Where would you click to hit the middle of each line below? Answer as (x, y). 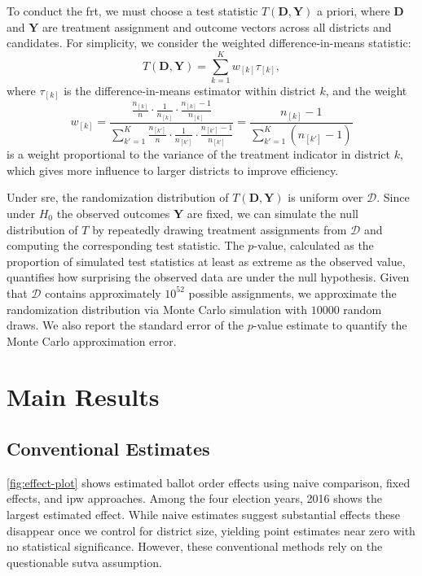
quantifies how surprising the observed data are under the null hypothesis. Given (208, 277)
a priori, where (354, 11)
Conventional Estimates (108, 449)
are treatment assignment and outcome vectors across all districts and (217, 26)
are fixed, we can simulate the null (273, 213)
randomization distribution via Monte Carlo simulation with (157, 309)
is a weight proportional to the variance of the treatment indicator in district (198, 154)
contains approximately (103, 292)
